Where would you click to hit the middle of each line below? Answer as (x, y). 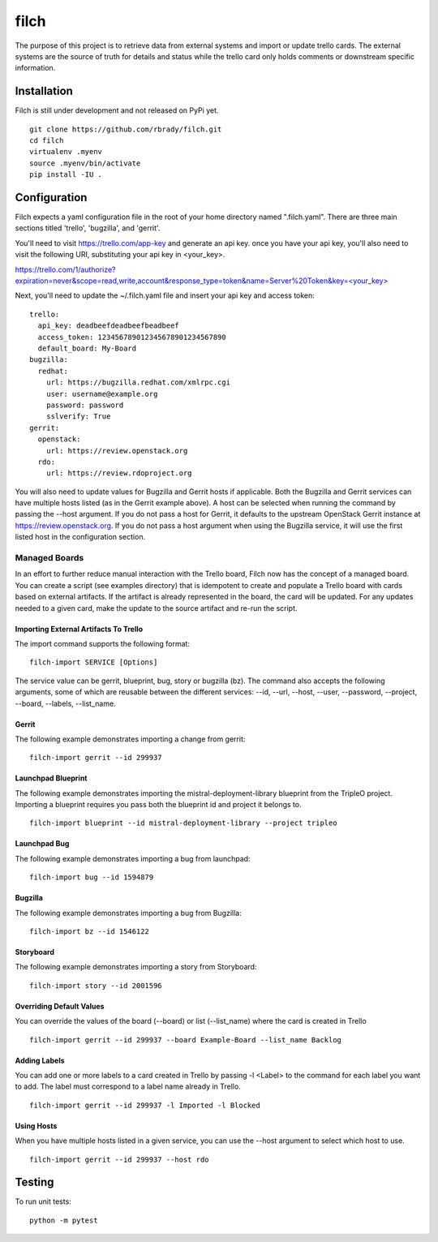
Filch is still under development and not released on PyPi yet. (117, 110)
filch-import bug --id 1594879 (92, 877)
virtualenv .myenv (66, 152)
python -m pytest (64, 1220)
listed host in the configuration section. (80, 537)
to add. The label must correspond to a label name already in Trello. (128, 1086)
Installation (44, 91)
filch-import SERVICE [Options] (94, 662)
